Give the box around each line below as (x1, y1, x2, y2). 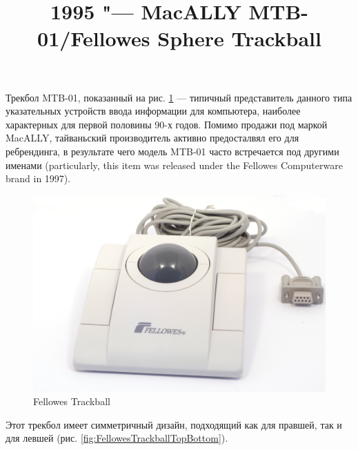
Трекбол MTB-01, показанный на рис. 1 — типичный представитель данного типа (6, 90, 352, 104)
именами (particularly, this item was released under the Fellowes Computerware (6, 157, 343, 172)
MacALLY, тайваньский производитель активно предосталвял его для (6, 130, 299, 145)
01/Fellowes (37, 24, 150, 52)
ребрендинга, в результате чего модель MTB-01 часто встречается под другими (6, 144, 339, 158)
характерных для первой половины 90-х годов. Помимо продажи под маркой (6, 117, 328, 131)
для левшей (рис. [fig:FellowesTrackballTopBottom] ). (6, 431, 228, 445)
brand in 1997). (6, 171, 71, 186)
